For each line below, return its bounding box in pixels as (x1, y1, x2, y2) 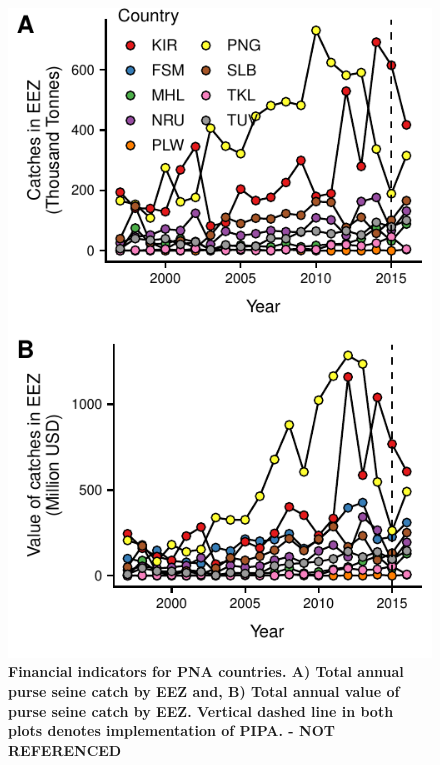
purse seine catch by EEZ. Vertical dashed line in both (8, 700, 394, 721)
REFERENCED (8, 739, 122, 760)
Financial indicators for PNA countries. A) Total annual (8, 661, 404, 682)
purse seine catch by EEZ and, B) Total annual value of (8, 680, 400, 701)
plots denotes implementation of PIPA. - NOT (8, 720, 335, 741)
